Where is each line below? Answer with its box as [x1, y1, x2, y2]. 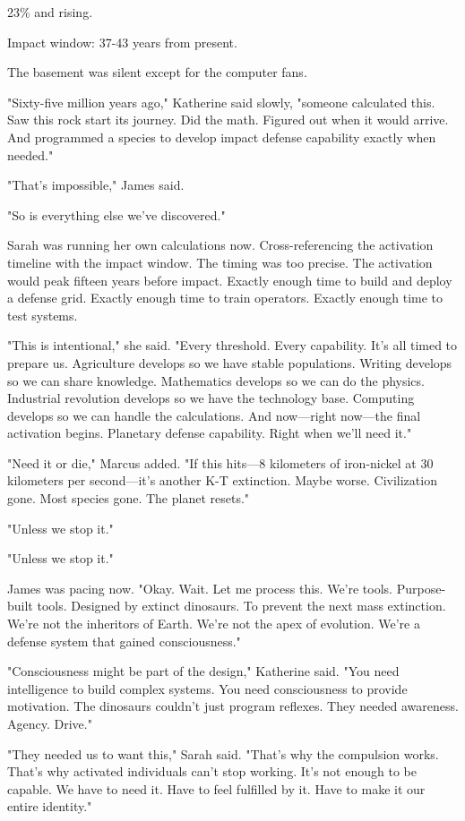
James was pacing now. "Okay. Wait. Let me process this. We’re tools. [7, 578, 393, 597]
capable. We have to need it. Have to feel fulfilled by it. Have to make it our [7, 779, 426, 798]
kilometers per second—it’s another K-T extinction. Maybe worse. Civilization [7, 471, 437, 490]
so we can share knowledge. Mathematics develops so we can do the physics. [7, 371, 425, 389]
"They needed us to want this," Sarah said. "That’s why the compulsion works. [7, 744, 439, 763]
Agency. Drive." [7, 714, 92, 732]
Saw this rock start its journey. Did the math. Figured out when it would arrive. [7, 110, 449, 129]
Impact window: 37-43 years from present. [7, 32, 237, 51]
